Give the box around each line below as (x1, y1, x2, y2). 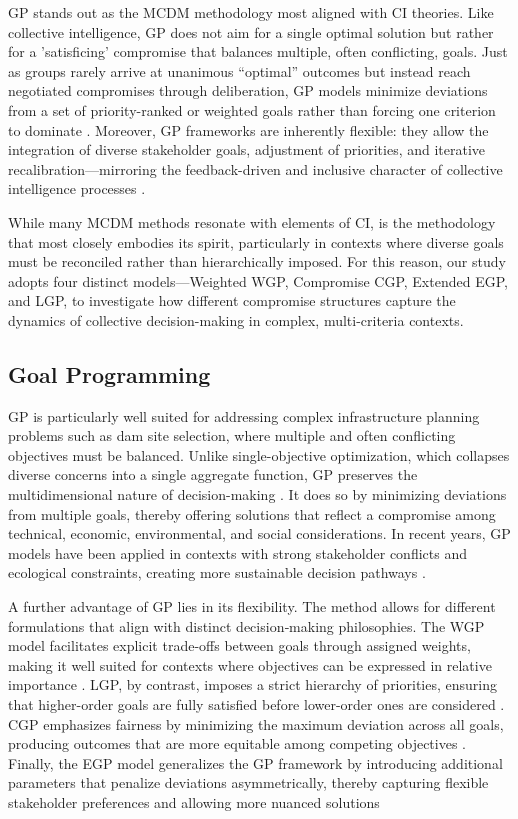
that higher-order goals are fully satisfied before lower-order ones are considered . (8, 694, 505, 715)
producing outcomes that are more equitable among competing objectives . (8, 733, 466, 754)
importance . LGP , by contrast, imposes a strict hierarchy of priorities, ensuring (8, 674, 497, 695)
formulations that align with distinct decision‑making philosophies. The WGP (8, 615, 485, 636)
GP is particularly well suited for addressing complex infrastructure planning (8, 405, 480, 426)
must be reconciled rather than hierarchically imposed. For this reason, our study (8, 251, 506, 272)
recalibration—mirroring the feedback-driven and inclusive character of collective (8, 158, 503, 179)
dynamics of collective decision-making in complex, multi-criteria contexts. (8, 309, 464, 330)
